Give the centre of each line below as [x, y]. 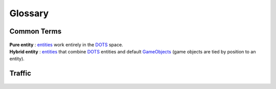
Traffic [20, 73]
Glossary [29, 13]
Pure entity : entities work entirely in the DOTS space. [66, 44]
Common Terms [36, 31]
